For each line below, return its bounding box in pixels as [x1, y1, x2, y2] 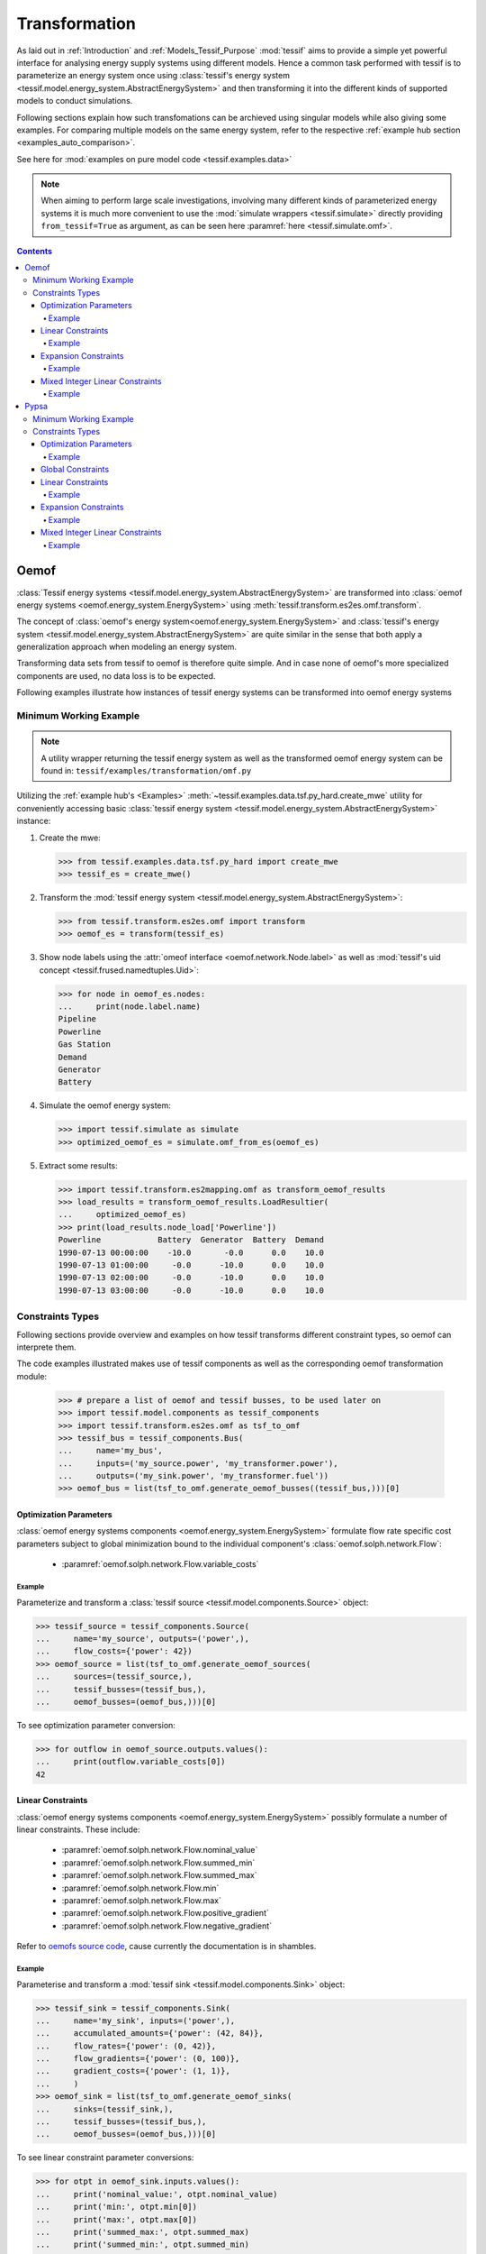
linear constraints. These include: [16, 1824, 140, 1835]
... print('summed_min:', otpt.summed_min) [35, 2240, 249, 2249]
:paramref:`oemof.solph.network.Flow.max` [61, 1895, 222, 1906]
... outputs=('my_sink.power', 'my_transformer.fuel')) [58, 1471, 329, 1481]
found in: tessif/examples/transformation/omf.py [40, 765, 252, 775]
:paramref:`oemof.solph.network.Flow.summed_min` [61, 1857, 256, 1868]
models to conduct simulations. [16, 96, 133, 106]
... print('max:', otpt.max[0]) [35, 2214, 198, 2224]
